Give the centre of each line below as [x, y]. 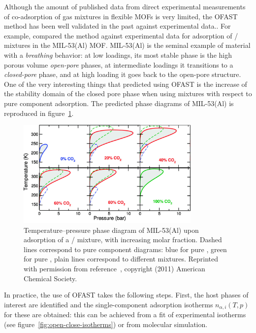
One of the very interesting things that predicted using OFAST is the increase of [126, 84]
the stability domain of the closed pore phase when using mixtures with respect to [128, 93]
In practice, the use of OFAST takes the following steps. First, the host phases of [126, 295]
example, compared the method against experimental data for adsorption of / [121, 35]
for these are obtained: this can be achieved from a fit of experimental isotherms [125, 314]
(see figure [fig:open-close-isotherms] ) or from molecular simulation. [106, 324]
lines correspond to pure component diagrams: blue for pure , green [125, 249]
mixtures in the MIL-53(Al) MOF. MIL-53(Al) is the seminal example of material [127, 45]
